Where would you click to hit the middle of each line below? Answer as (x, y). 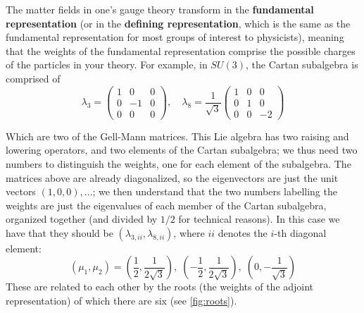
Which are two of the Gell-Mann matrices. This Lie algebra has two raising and (177, 136)
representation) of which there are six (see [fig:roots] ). (121, 301)
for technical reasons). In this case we (259, 219)
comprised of (33, 78)
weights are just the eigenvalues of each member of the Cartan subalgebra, (166, 205)
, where (189, 232)
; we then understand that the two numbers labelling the (215, 191)
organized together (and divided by (82, 219)
